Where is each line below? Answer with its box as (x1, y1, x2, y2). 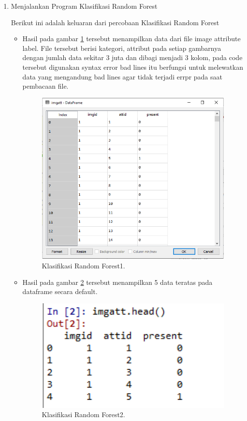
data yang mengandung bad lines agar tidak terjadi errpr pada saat (22, 71, 222, 81)
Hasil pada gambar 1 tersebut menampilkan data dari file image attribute (22, 33, 241, 44)
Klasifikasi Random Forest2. (42, 409, 125, 420)
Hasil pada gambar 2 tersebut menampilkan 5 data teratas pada (22, 277, 213, 287)
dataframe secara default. (22, 286, 98, 296)
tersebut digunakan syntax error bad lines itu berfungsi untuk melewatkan (22, 62, 243, 72)
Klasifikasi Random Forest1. (42, 261, 125, 271)
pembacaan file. (22, 81, 69, 91)
